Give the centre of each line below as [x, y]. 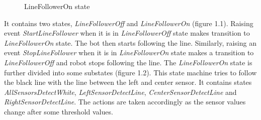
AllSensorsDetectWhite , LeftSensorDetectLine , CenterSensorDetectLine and [120, 92]
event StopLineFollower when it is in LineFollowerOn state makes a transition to [129, 52]
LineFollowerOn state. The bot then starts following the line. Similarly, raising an [130, 42]
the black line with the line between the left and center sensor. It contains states [128, 82]
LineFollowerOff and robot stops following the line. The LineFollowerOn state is [128, 62]
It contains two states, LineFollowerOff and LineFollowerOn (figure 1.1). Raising [129, 23]
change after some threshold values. [59, 111]
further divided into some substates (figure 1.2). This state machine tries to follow [130, 72]
